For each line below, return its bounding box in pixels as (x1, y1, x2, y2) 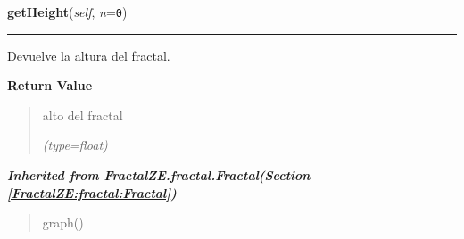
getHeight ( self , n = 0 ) (7, 3, 128, 21)
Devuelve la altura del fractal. (7, 45, 170, 64)
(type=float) (42, 136, 108, 154)
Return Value (7, 76, 93, 95)
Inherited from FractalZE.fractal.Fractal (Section (7, 166, 311, 185)
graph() (42, 213, 84, 232)
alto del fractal (42, 105, 123, 124)
